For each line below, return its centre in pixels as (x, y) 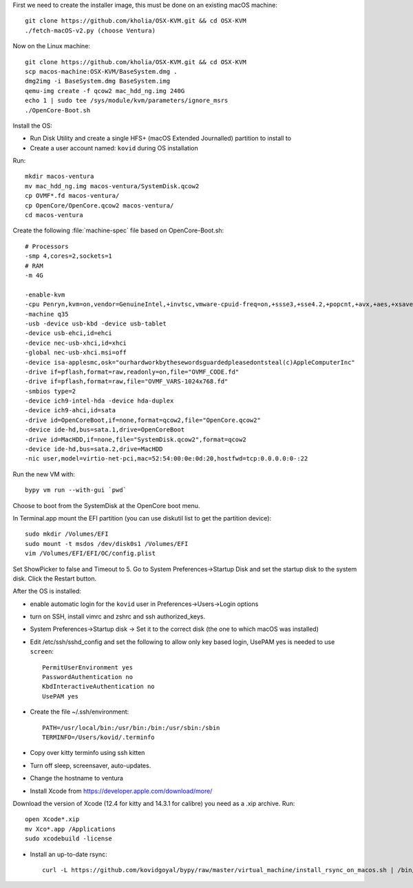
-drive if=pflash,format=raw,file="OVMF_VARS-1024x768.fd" (127, 382)
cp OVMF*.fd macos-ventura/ (72, 196)
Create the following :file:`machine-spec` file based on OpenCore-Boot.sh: (118, 230)
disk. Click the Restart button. (55, 578)
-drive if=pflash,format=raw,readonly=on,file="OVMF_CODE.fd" (132, 372)
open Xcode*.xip (52, 819)
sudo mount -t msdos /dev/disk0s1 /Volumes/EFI (107, 544)
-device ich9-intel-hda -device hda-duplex (99, 401)
